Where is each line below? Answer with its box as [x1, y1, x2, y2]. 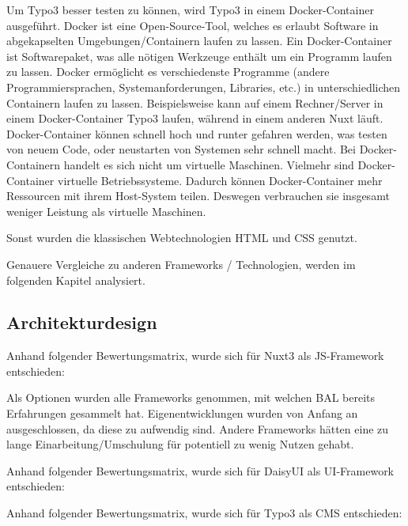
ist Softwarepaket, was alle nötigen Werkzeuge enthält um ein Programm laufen [6, 47, 392, 64]
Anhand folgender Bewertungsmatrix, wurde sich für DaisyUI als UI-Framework [6, 462, 395, 479]
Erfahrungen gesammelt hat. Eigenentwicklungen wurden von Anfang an [6, 405, 358, 422]
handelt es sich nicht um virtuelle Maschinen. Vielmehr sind [63, 156, 354, 172]
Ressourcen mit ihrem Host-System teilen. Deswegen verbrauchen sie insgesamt [6, 187, 390, 204]
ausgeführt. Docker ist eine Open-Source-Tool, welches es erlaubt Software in [6, 17, 379, 33]
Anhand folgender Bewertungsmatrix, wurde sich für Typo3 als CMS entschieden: [6, 505, 402, 521]
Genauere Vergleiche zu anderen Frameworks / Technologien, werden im [6, 255, 356, 272]
